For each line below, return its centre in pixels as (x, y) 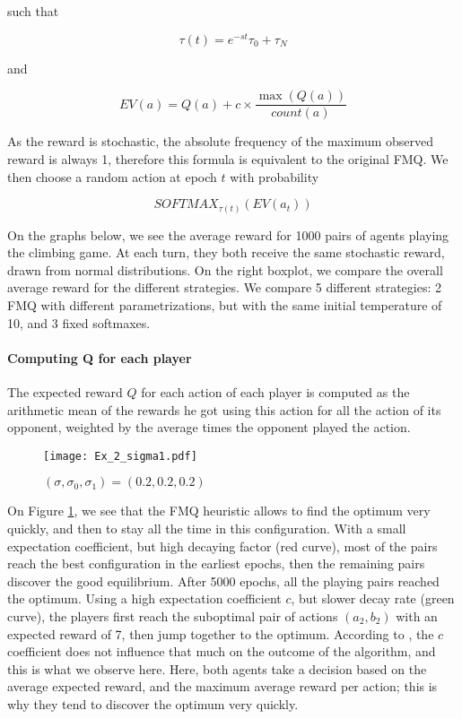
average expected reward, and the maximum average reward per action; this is (222, 686)
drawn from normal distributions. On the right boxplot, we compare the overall (225, 269)
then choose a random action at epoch (112, 176)
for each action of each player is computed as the (275, 391)
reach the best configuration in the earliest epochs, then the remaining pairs (216, 563)
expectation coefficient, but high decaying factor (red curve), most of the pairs (222, 546)
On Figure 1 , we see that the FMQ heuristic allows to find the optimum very (219, 511)
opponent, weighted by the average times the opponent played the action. (209, 427)
